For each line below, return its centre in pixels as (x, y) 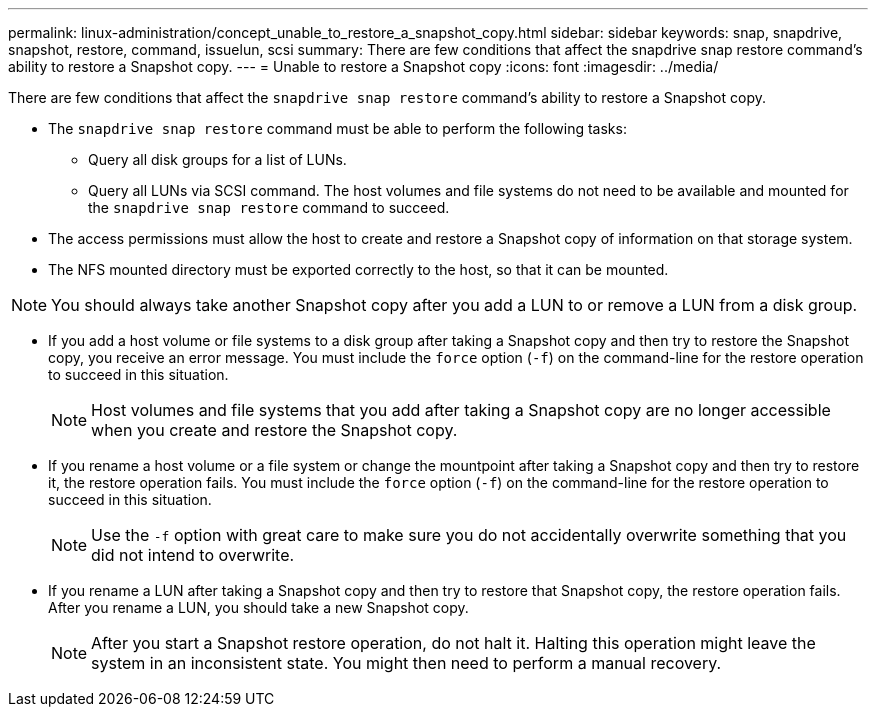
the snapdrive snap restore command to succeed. (269, 207)
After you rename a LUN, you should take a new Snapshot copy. (258, 607)
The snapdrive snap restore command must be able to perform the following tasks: (337, 128)
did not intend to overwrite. (193, 555)
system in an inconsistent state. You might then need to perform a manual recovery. (406, 663)
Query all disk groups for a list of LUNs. (217, 159)
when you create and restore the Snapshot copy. (274, 430)
